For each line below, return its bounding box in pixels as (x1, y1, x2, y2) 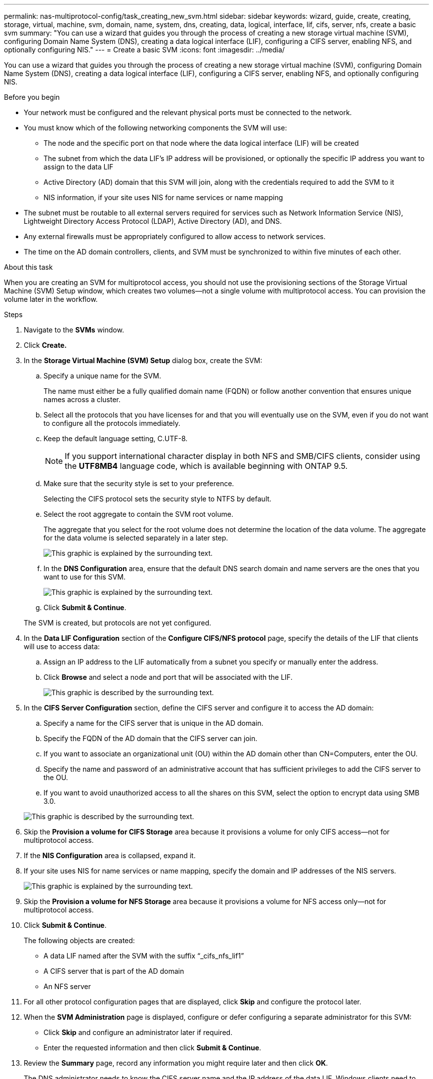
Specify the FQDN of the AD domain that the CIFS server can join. (43, 734, 258, 743)
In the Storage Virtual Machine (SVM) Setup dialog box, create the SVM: (24, 356, 262, 365)
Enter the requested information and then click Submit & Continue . (43, 1043, 261, 1052)
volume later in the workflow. (4, 295, 98, 303)
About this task (4, 263, 53, 271)
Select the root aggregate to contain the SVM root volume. (43, 510, 233, 518)
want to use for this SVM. (43, 573, 126, 581)
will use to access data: (24, 642, 100, 651)
